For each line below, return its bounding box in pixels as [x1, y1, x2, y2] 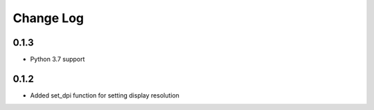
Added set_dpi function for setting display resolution [30, 91, 180, 100]
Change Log [12, 10, 84, 26]
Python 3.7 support [30, 55, 85, 64]
